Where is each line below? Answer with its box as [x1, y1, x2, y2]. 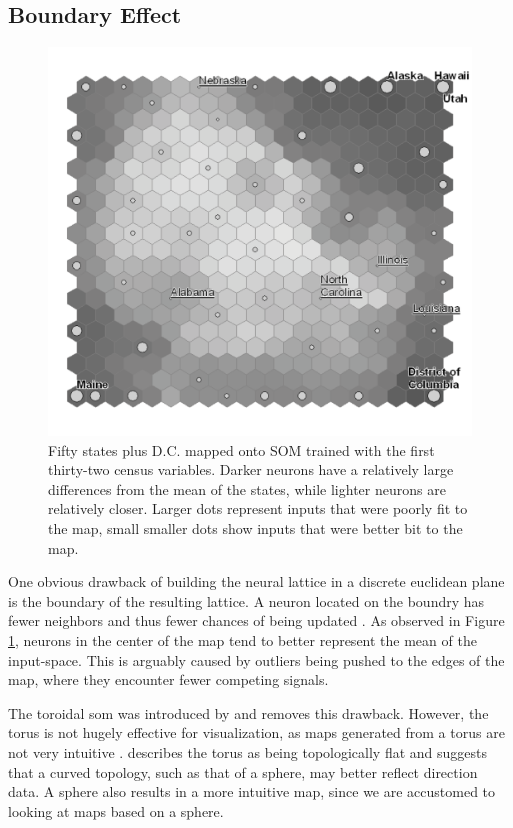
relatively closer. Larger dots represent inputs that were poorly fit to [48, 498, 468, 519]
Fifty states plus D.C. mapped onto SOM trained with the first [48, 439, 435, 460]
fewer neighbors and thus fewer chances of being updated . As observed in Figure [8, 610, 505, 631]
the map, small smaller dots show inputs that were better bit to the [48, 517, 463, 538]
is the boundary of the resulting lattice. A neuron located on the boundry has [8, 590, 485, 611]
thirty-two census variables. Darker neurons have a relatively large [48, 459, 454, 480]
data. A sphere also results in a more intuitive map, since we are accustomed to [8, 781, 496, 802]
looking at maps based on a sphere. [8, 800, 224, 821]
